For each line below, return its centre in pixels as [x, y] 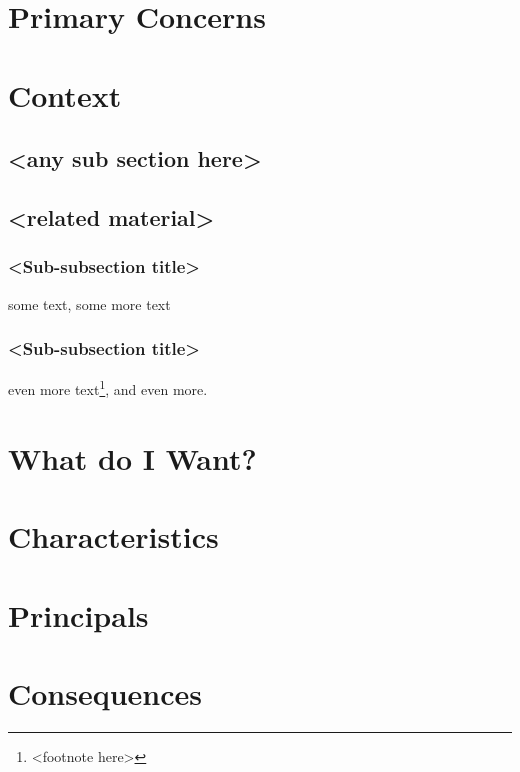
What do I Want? [132, 457]
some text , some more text [89, 303]
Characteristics [113, 536]
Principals [78, 614]
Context [65, 94]
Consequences [105, 692]
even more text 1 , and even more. [108, 387]
